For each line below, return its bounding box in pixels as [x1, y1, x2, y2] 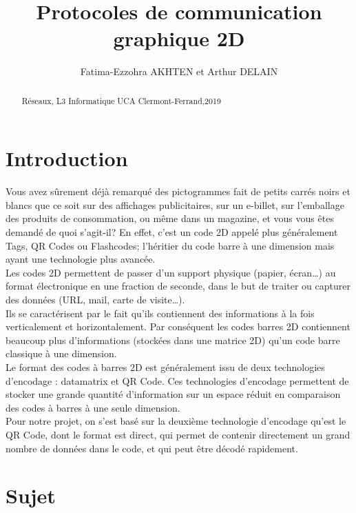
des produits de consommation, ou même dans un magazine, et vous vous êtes [6, 211, 334, 225]
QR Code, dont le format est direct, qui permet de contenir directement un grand [6, 427, 350, 441]
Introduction [6, 144, 128, 172]
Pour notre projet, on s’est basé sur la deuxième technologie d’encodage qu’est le [6, 414, 346, 428]
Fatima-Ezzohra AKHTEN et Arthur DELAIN [80, 64, 278, 79]
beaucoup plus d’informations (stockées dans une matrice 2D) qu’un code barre [6, 332, 340, 347]
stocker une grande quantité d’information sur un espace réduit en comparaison [6, 387, 341, 401]
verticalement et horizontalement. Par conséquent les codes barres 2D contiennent [6, 319, 350, 334]
